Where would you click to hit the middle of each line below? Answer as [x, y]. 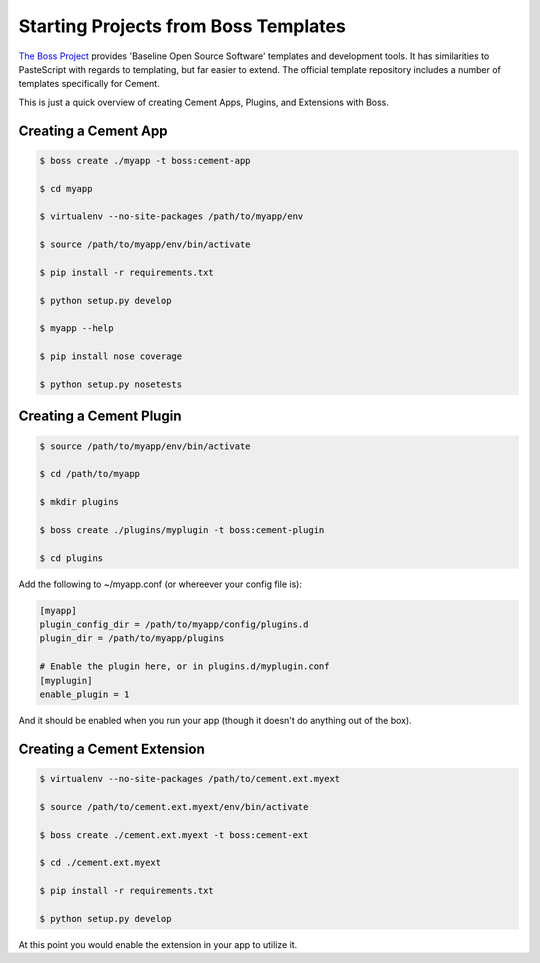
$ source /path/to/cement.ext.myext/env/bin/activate [174, 806]
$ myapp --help [76, 328]
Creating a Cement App [93, 130]
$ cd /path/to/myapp [89, 474]
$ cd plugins [71, 558]
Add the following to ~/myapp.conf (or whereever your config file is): [160, 584]
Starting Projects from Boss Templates [182, 26]
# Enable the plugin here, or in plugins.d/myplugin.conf [184, 666]
